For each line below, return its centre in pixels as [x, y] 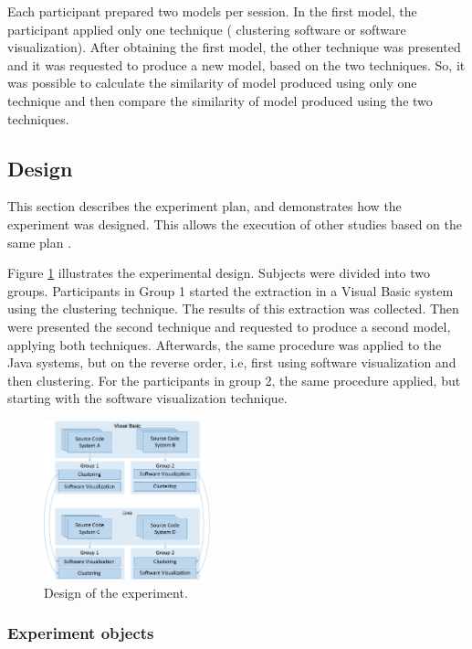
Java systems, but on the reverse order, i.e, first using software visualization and [232, 362]
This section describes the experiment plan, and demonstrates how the [205, 206]
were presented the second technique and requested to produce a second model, [229, 326]
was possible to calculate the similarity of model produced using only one [212, 83]
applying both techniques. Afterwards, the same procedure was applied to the [225, 344]
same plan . [40, 242]
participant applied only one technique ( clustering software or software [207, 29]
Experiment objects [81, 633]
